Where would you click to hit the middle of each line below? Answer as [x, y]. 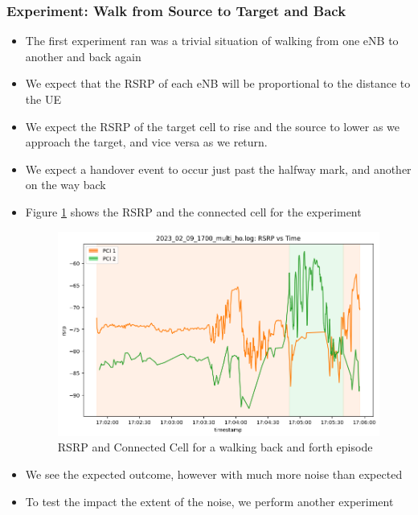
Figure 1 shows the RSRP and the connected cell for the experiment [193, 211]
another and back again [83, 56]
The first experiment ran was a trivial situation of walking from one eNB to [212, 41]
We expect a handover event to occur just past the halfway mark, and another [218, 169]
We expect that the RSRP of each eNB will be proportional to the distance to [218, 83]
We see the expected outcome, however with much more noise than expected [214, 474]
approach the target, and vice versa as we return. [146, 142]
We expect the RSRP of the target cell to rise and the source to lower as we [213, 126]
